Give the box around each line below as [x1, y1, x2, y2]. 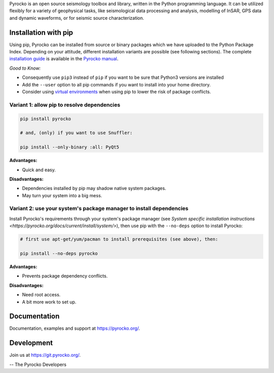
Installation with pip [9, 28, 74, 37]
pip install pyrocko [20, 116, 71, 121]
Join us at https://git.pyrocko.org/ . [9, 352, 81, 358]
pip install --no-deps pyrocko [20, 251, 98, 256]
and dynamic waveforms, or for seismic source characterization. [9, 15, 145, 21]
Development [9, 338, 53, 348]
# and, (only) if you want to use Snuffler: [20, 130, 133, 136]
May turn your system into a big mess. [22, 192, 102, 198]
